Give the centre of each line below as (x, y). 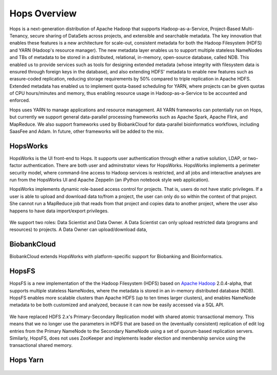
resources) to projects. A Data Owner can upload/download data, (78, 230)
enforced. (20, 101)
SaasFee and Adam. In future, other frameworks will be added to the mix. (87, 131)
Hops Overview (43, 13)
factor (16, 165)
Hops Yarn (26, 360)
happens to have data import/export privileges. (59, 211)
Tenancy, (19, 35)
